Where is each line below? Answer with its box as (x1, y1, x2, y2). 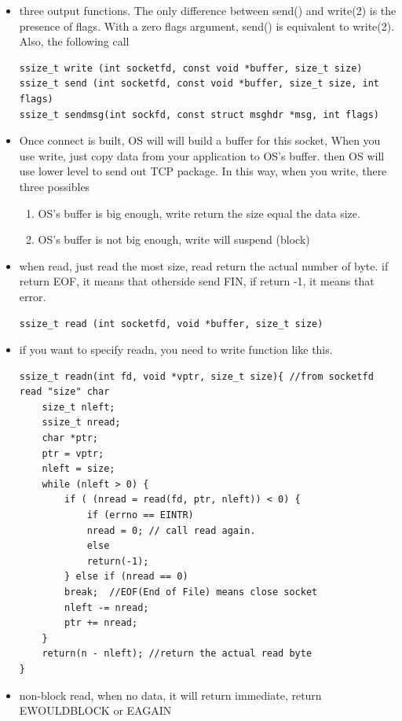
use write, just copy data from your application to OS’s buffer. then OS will (19, 147, 385, 164)
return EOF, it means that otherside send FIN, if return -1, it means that (19, 273, 375, 289)
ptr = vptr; (42, 447, 104, 459)
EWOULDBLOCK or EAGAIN (19, 702, 172, 719)
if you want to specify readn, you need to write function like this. (19, 341, 333, 358)
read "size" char (19, 386, 110, 398)
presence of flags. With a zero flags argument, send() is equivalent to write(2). (19, 17, 395, 34)
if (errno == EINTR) (86, 509, 194, 521)
